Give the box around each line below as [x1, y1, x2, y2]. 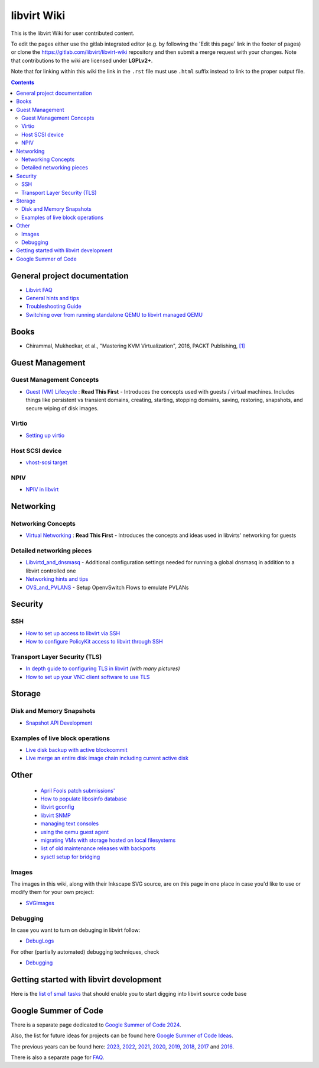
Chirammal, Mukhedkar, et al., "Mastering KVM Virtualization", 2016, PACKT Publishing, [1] [25, 342, 245, 349]
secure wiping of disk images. [25, 404, 99, 411]
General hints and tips [25, 295, 79, 301]
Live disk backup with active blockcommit [25, 746, 128, 753]
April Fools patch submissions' [40, 787, 115, 794]
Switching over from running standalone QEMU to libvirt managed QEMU [25, 311, 203, 318]
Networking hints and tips [25, 575, 89, 583]
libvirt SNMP [40, 812, 71, 819]
